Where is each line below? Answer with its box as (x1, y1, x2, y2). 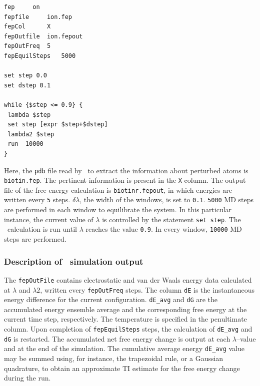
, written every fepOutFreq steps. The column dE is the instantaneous (40, 284, 254, 295)
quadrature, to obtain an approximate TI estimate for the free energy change (4, 363, 240, 373)
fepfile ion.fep (4, 13, 72, 20)
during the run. (4, 373, 51, 383)
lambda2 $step (7, 130, 54, 138)
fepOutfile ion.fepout (4, 32, 83, 40)
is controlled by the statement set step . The (102, 214, 241, 224)
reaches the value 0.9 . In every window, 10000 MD (85, 224, 242, 234)
